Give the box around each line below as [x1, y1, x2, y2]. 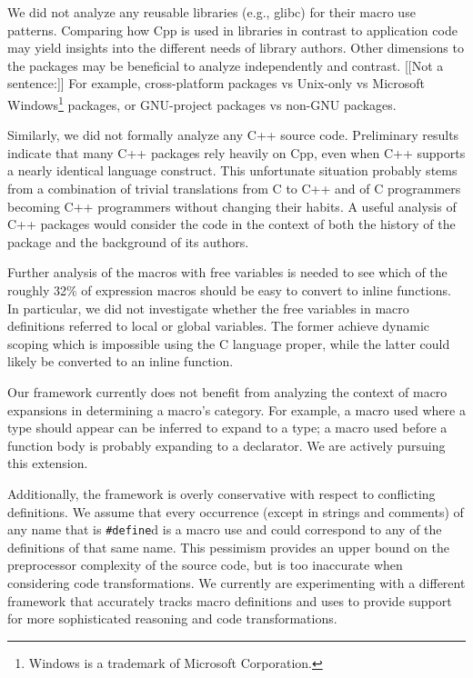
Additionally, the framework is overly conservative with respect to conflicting [7, 484, 436, 503]
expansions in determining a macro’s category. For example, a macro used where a [7, 400, 466, 419]
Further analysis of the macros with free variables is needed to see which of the [7, 263, 448, 282]
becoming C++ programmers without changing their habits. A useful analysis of [7, 196, 457, 215]
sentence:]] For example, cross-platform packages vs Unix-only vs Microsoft [7, 74, 425, 93]
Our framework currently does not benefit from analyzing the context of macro [7, 382, 448, 401]
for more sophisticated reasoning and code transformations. [7, 609, 337, 628]
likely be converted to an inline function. [7, 352, 234, 371]
